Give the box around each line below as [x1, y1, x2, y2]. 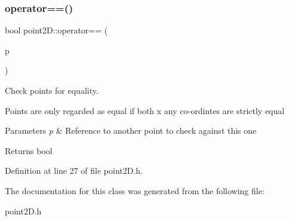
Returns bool [5, 144, 53, 156]
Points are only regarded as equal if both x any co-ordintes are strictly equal [5, 104, 285, 116]
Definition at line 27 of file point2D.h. [5, 164, 143, 177]
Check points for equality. [5, 84, 99, 96]
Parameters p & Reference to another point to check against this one [5, 124, 257, 137]
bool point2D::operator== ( [5, 24, 108, 36]
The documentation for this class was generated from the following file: [5, 184, 265, 197]
